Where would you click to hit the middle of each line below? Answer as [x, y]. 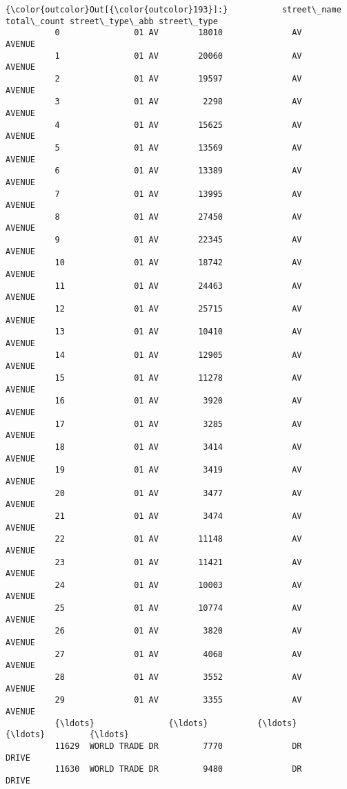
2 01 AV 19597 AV [178, 78]
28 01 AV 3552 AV [178, 677]
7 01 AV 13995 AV [178, 194]
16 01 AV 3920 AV [178, 401]
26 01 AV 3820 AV [178, 631]
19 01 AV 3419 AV [178, 470]
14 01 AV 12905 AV [178, 355]
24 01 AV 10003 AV [178, 585]
